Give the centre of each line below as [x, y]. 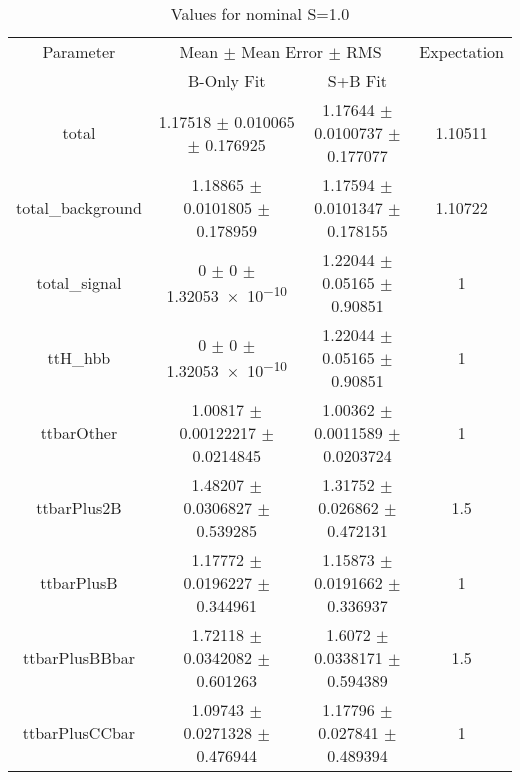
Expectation [461, 51]
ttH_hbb [79, 357]
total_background [79, 207]
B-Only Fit [227, 80]
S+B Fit [357, 80]
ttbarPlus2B [79, 507]
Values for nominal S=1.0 [260, 13]
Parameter [79, 51]
